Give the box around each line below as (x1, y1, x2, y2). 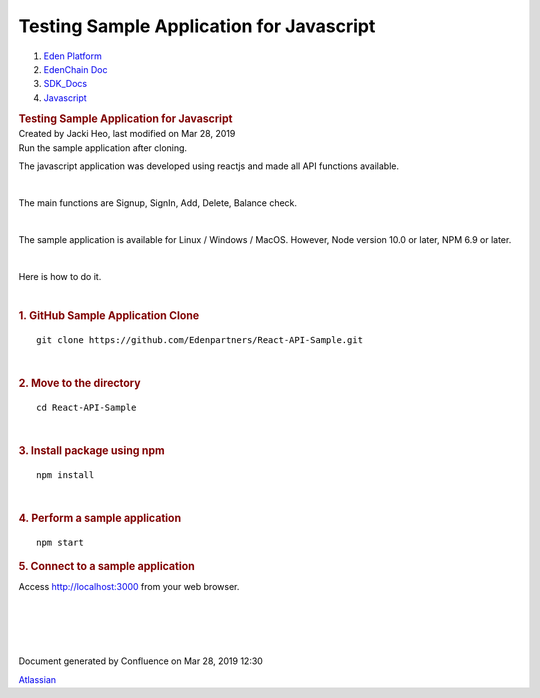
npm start (36, 536, 84, 548)
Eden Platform (43, 50, 102, 62)
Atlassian (18, 673, 57, 685)
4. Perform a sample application (18, 511, 182, 525)
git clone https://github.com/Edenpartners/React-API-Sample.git (36, 334, 364, 345)
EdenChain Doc (43, 63, 108, 75)
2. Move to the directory (18, 376, 141, 390)
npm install (36, 469, 95, 480)
